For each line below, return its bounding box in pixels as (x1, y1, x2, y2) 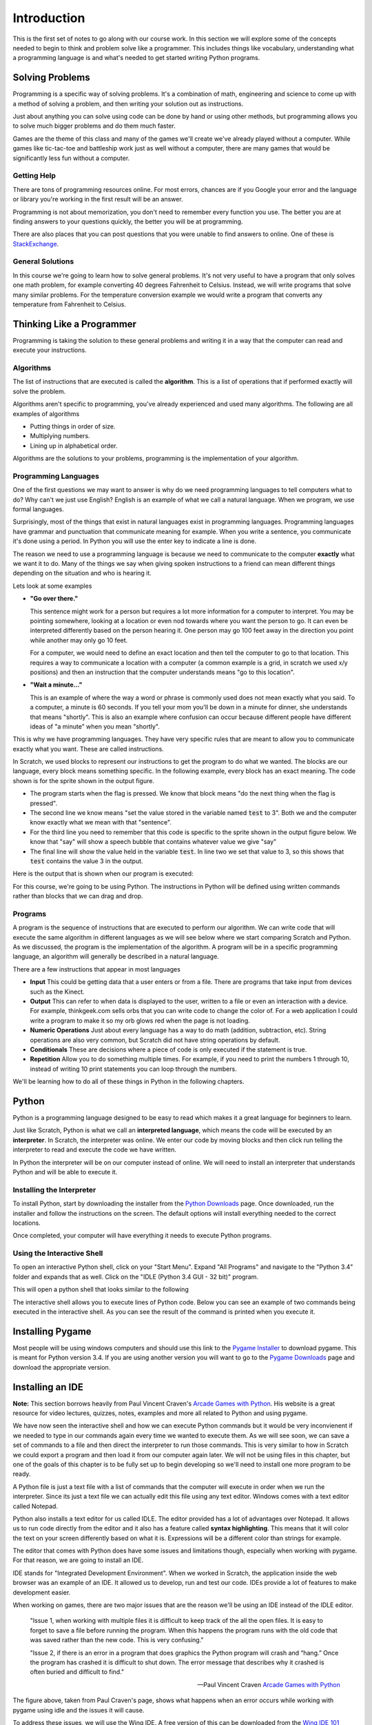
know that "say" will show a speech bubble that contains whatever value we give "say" (30, 838, 277, 846)
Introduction (12, 10, 85, 26)
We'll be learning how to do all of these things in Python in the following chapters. (12, 1077, 245, 1086)
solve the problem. (12, 387, 66, 395)
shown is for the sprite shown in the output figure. (12, 776, 155, 785)
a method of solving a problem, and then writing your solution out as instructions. (12, 99, 244, 108)
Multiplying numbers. (30, 432, 90, 440)
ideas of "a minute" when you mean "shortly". (30, 722, 160, 731)
